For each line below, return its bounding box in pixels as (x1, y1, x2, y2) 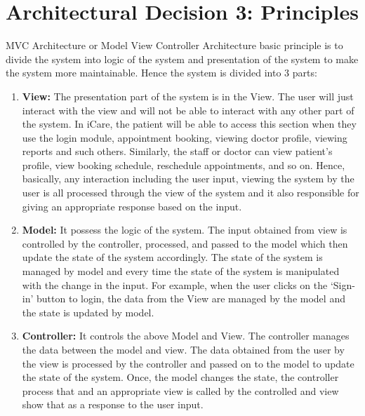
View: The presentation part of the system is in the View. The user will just (22, 88, 354, 103)
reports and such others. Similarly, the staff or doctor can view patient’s (22, 144, 333, 159)
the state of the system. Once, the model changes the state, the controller (22, 370, 339, 384)
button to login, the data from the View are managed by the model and (36, 291, 345, 306)
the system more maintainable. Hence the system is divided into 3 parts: (6, 65, 317, 80)
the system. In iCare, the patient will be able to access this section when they (22, 116, 357, 131)
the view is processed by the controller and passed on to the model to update (22, 356, 354, 370)
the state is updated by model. (22, 304, 154, 319)
